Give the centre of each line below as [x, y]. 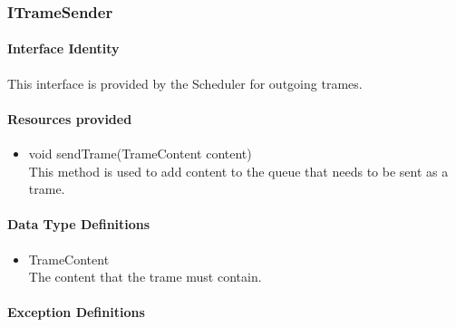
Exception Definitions [76, 312]
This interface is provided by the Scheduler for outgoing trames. [185, 83]
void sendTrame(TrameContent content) [140, 154]
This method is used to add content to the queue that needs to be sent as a [238, 171]
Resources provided [70, 118]
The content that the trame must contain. [145, 277]
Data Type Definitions [79, 224]
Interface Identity [63, 48]
